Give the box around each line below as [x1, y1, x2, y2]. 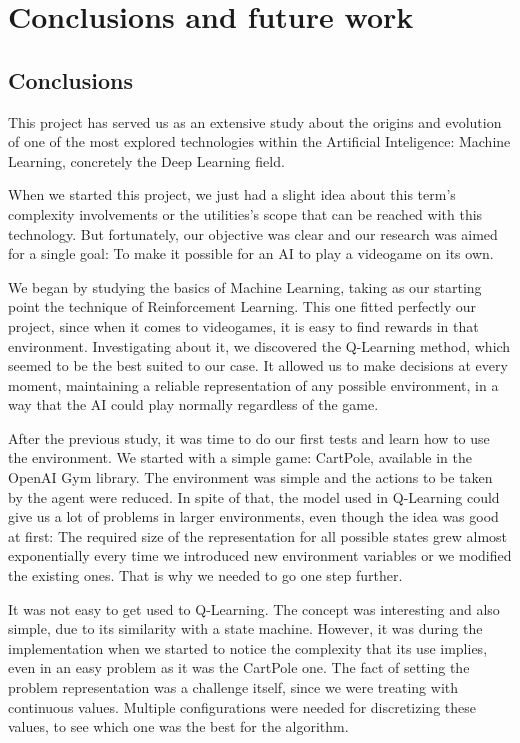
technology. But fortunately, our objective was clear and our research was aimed [8, 223, 498, 244]
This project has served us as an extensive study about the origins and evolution [8, 111, 502, 132]
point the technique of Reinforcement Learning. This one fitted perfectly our [8, 296, 477, 317]
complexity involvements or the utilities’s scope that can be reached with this [8, 203, 483, 224]
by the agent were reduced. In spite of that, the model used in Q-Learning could [8, 486, 500, 507]
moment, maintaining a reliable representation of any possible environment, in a [8, 374, 499, 395]
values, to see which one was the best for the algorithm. [8, 716, 349, 737]
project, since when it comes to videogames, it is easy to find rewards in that [8, 315, 479, 336]
